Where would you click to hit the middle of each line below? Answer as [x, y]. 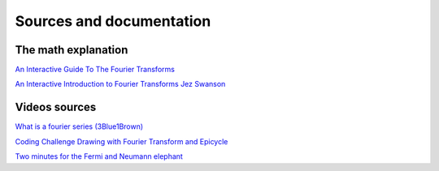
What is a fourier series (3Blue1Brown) [79, 126]
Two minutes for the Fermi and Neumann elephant [99, 156]
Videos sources [56, 107]
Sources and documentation [113, 21]
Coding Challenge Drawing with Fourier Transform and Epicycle [122, 141]
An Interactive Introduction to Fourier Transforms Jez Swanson [120, 84]
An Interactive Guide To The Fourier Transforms [95, 70]
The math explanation [72, 50]
